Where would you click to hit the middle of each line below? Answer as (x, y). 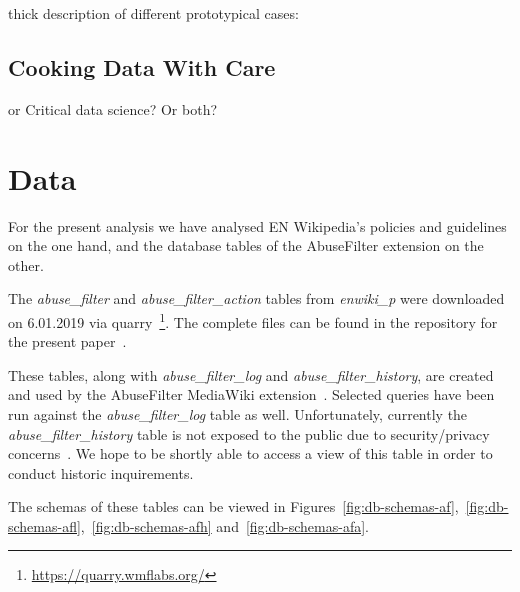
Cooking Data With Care (142, 66)
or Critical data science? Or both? (113, 108)
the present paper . (67, 341)
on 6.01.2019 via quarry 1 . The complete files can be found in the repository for (253, 320)
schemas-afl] (44, 525)
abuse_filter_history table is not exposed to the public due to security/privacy (249, 433)
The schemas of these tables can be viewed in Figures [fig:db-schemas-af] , (233, 506)
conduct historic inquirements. (101, 472)
